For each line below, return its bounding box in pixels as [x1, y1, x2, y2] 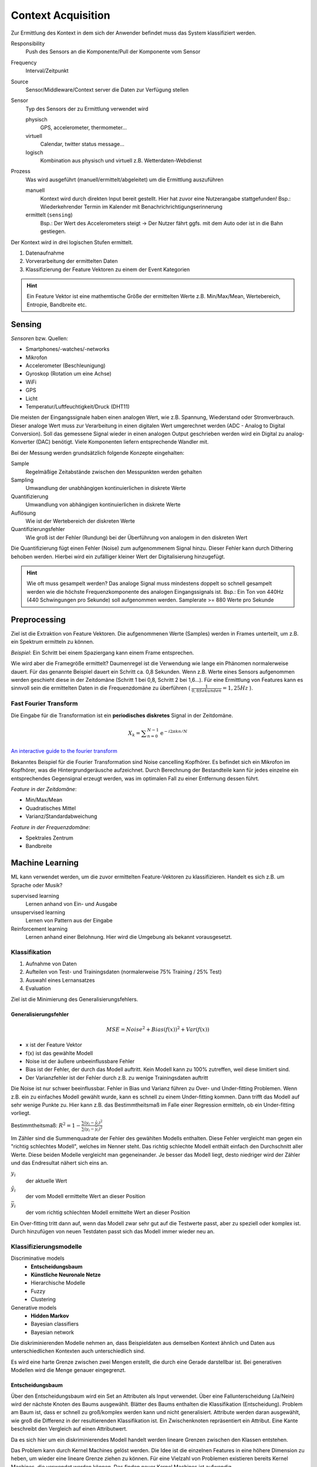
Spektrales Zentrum [25, 834, 73, 841]
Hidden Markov [31, 1312, 69, 1319]
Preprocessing [11, 614, 66, 624]
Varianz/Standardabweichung [25, 813, 97, 820]
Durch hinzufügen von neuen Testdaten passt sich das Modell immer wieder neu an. [11, 1228, 215, 1235]
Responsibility [11, 40, 45, 47]
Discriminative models [11, 1255, 65, 1262]
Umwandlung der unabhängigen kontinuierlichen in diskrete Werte [25, 485, 186, 492]
